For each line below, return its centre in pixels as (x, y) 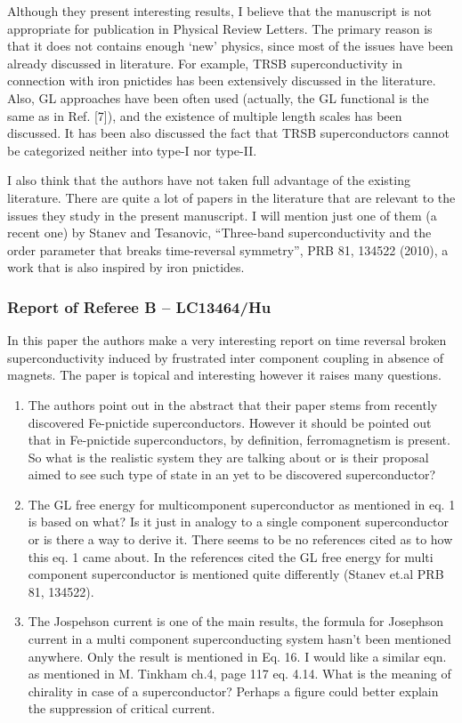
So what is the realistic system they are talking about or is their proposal (228, 457)
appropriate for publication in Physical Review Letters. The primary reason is (220, 28)
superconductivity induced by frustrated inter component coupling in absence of (226, 357)
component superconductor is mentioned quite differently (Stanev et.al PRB (236, 574)
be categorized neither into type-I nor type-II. (132, 150)
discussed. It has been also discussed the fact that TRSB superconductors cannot (229, 133)
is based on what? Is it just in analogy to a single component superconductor (239, 522)
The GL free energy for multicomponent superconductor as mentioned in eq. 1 (242, 504)
